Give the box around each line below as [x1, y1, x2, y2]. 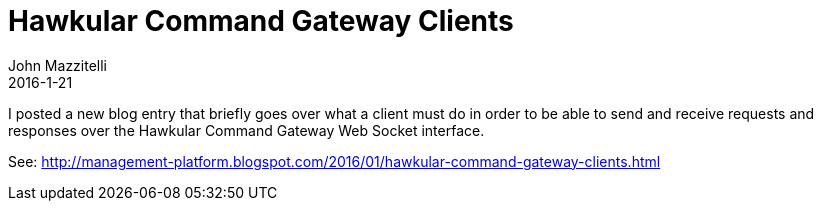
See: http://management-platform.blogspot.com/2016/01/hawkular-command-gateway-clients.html [8, 152, 661, 170]
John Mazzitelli [8, 56, 108, 74]
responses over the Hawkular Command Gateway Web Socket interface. [8, 121, 485, 139]
